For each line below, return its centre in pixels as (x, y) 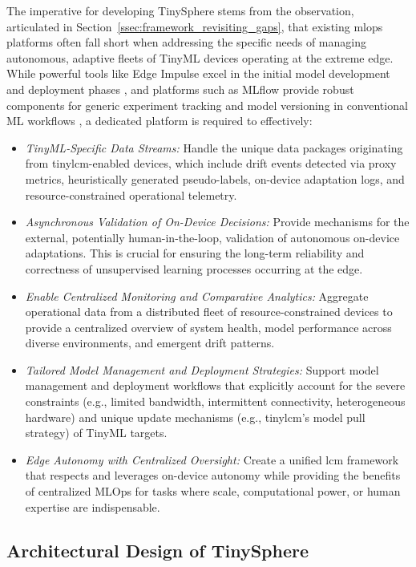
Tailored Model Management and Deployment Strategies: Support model (202, 369)
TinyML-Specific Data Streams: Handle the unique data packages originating (214, 147)
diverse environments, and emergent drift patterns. (150, 343)
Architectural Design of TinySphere (158, 550)
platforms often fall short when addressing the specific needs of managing (186, 42)
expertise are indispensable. (93, 506)
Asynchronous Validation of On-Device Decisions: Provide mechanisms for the (217, 222)
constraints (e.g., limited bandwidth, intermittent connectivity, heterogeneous (215, 401)
